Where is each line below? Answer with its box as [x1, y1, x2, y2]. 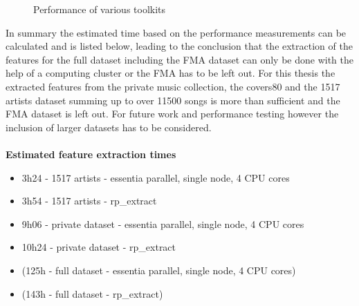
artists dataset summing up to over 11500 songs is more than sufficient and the [6, 93, 340, 107]
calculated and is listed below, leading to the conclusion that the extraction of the [6, 39, 353, 53]
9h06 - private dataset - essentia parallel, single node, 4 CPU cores [21, 216, 304, 231]
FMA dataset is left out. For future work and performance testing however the [6, 106, 339, 121]
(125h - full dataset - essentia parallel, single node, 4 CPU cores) [21, 262, 296, 277]
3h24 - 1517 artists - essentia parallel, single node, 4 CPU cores [21, 170, 290, 184]
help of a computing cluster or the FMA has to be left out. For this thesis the [6, 66, 335, 80]
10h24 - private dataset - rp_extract [21, 240, 176, 254]
